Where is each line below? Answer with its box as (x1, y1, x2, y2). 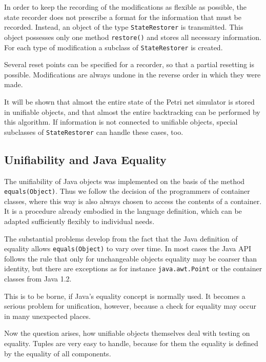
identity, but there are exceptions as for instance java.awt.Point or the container (4, 263, 262, 274)
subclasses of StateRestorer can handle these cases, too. (4, 126, 183, 137)
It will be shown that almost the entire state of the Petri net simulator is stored (4, 96, 255, 107)
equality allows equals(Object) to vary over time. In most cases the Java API (4, 243, 252, 254)
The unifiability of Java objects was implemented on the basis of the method (4, 175, 245, 186)
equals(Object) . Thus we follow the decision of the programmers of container (4, 186, 250, 196)
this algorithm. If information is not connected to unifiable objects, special (4, 116, 238, 127)
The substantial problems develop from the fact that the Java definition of (4, 233, 238, 244)
